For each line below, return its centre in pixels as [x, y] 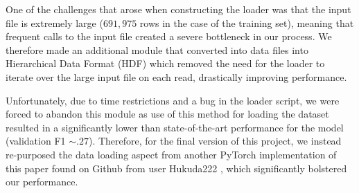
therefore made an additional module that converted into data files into [157, 49]
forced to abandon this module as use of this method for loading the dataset [167, 114]
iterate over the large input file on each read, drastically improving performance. [176, 76]
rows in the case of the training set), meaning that [247, 22]
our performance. [42, 182]
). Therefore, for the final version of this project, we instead [215, 141]
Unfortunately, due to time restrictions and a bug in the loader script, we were [173, 100]
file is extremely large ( [54, 22]
